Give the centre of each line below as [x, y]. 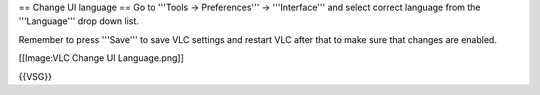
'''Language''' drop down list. [79, 21]
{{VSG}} [35, 76]
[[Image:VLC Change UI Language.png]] [101, 58]
